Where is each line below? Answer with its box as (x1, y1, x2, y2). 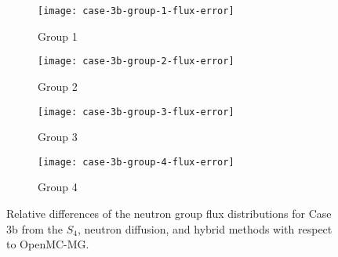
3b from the (6, 220, 63, 237)
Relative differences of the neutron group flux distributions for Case (6, 205, 332, 221)
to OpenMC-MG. (6, 236, 89, 252)
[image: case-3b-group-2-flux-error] (38, 56, 234, 67)
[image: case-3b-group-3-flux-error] (38, 106, 234, 118)
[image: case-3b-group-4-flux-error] (38, 156, 234, 168)
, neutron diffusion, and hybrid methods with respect (77, 220, 333, 237)
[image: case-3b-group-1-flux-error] (38, 5, 234, 16)
